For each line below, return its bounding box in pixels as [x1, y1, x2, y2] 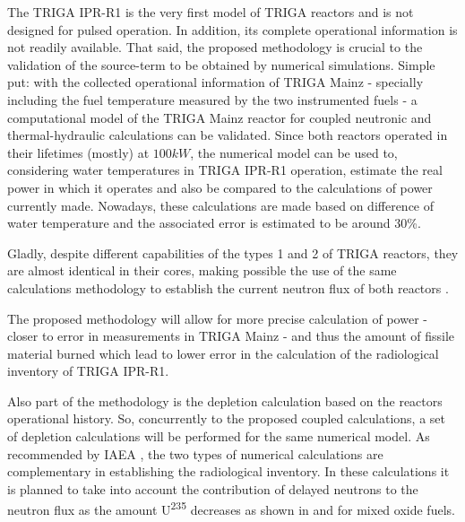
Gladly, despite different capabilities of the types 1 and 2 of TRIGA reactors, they [7, 243, 459, 262]
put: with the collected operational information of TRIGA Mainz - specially [7, 73, 424, 91]
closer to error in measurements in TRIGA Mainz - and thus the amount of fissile [7, 326, 455, 345]
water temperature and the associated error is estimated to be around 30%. [7, 213, 421, 232]
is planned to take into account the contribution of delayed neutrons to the [7, 479, 418, 498]
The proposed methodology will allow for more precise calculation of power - [7, 309, 427, 327]
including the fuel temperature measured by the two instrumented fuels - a [7, 90, 418, 109]
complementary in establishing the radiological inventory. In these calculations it [7, 462, 450, 481]
